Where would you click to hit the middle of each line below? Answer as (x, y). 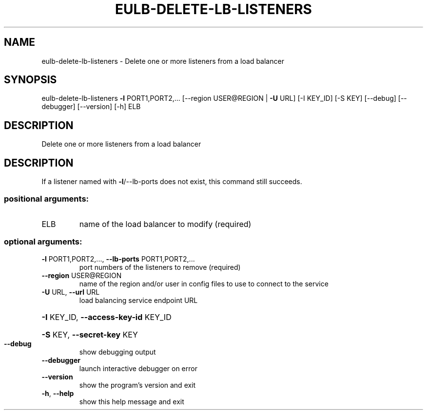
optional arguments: (43, 242)
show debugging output (117, 352)
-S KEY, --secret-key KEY (90, 334)
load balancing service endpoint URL (138, 300)
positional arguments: (47, 198)
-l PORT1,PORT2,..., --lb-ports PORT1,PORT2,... (118, 259)
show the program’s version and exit (137, 385)
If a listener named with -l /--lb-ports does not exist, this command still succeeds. (172, 182)
